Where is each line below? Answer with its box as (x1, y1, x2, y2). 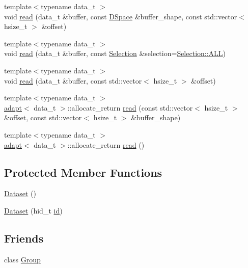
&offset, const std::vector (4, 112, 82, 123)
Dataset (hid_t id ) (4, 205, 63, 216)
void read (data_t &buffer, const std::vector (4, 75, 142, 86)
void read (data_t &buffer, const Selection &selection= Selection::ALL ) (4, 48, 226, 59)
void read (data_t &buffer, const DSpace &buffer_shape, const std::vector (4, 11, 237, 21)
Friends (4, 230, 44, 246)
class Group (4, 254, 41, 264)
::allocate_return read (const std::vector (67, 102, 193, 113)
